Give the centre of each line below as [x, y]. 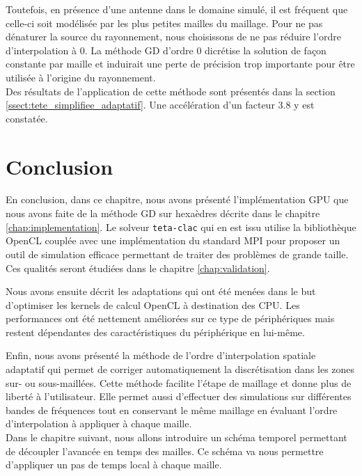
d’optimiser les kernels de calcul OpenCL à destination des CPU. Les [153, 304]
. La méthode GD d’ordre [139, 50]
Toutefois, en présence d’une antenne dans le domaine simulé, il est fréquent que [177, 9]
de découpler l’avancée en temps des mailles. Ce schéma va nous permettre [165, 451]
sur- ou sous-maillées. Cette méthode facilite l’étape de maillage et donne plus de [179, 382]
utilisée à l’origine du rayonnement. [81, 77]
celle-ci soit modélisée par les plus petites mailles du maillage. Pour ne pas [164, 23]
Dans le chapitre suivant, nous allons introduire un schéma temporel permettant [176, 437]
